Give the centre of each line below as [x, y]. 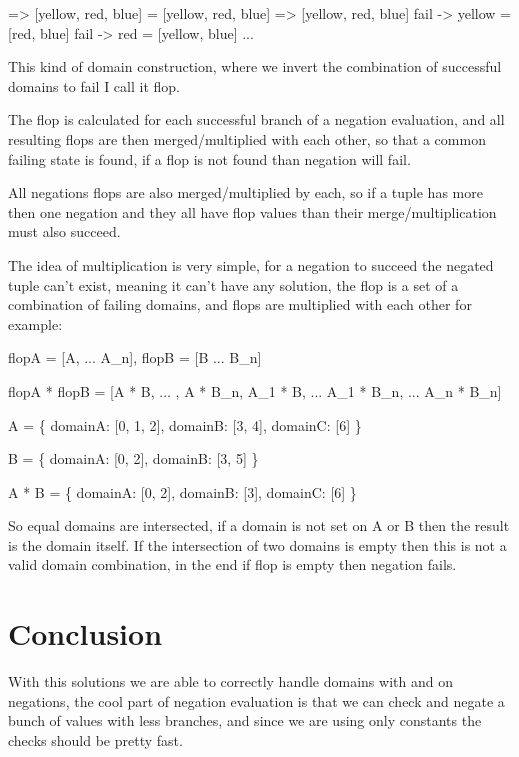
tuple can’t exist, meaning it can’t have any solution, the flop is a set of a [233, 284]
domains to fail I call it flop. [94, 85]
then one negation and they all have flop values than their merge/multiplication [252, 211]
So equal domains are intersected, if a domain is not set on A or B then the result [259, 525]
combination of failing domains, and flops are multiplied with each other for [240, 304]
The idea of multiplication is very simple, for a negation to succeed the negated [251, 264]
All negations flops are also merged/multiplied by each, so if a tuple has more [245, 192]
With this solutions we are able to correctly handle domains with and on [230, 681]
